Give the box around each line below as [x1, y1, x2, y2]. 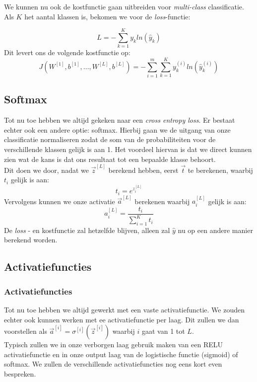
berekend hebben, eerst [108, 164, 179, 175]
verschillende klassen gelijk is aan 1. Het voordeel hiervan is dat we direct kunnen [4, 144, 252, 154]
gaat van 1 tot [141, 326, 185, 336]
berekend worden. [4, 234, 58, 245]
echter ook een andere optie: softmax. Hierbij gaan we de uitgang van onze [4, 124, 231, 135]
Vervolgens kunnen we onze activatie [4, 196, 115, 206]
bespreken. [4, 369, 36, 379]
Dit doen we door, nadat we [4, 164, 89, 175]
